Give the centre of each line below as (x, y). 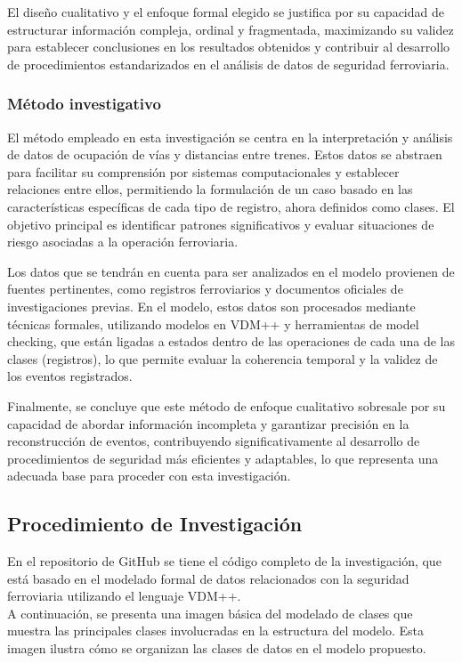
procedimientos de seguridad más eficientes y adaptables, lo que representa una (223, 458)
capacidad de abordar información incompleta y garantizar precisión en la (208, 423)
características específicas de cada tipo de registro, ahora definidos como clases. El (231, 206)
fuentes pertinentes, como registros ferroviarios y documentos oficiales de (205, 289)
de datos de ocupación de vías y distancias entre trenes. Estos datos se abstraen (225, 154)
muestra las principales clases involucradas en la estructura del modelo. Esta (216, 631)
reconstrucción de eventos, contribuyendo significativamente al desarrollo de (214, 441)
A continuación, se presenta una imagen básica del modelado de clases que (210, 613)
